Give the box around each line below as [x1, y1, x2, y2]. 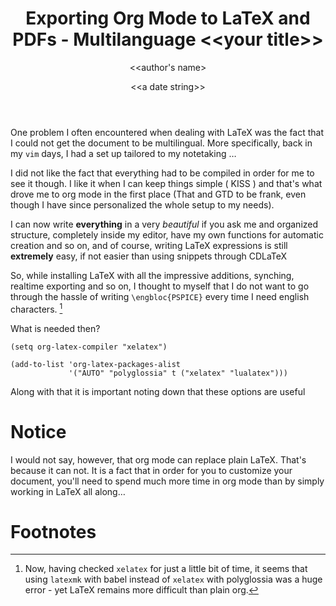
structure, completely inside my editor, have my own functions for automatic [10, 228, 324, 241]
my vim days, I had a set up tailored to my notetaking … [10, 147, 237, 159]
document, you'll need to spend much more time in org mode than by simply [10, 475, 325, 487]
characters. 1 [10, 301, 63, 315]
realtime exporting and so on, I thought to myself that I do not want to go [10, 280, 310, 292]
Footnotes [10, 520, 97, 543]
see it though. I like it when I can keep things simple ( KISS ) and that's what [10, 177, 323, 189]
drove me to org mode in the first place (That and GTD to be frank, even [10, 188, 307, 200]
